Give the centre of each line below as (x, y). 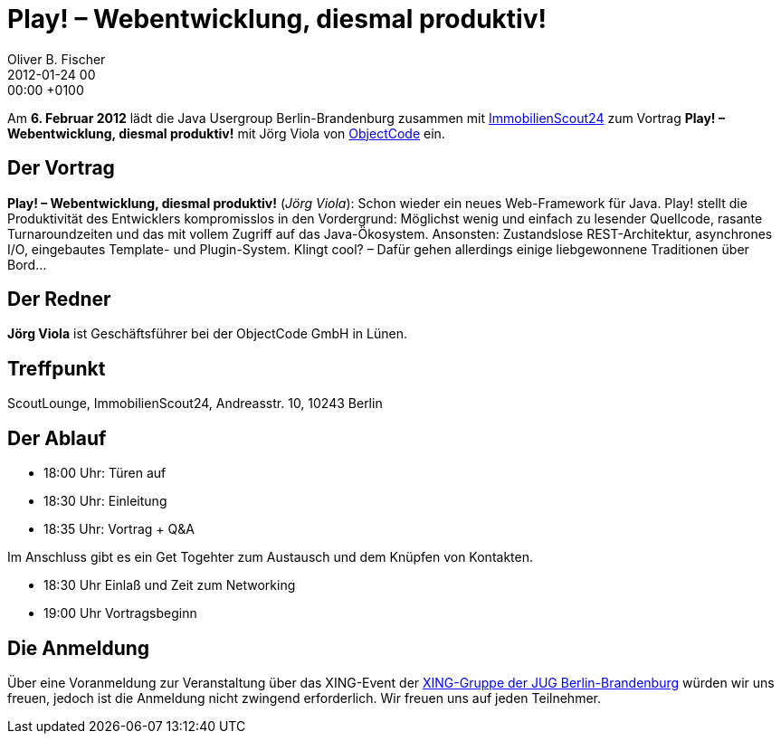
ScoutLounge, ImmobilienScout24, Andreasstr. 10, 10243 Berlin (195, 404)
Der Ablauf (57, 438)
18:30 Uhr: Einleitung (105, 501)
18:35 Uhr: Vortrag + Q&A (119, 529)
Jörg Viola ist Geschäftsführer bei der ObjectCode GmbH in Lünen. (207, 334)
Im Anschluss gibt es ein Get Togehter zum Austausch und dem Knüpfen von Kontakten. (270, 557)
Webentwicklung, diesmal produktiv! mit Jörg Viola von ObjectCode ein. (226, 133)
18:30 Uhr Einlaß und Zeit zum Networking (170, 585)
